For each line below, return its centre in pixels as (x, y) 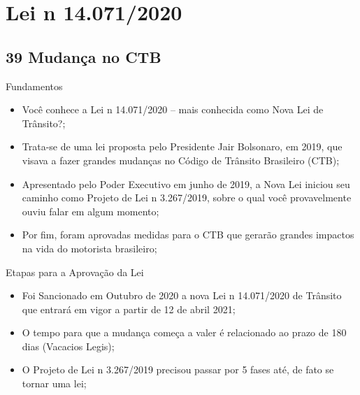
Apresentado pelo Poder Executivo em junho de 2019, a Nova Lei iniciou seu (186, 184)
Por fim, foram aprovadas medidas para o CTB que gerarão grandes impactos (188, 235)
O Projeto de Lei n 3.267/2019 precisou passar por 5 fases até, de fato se (178, 369)
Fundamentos (34, 86)
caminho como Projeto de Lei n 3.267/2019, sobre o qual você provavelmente (187, 197)
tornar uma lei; (54, 383)
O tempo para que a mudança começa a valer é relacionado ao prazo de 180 (184, 332)
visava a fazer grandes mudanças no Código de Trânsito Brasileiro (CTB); (181, 160)
